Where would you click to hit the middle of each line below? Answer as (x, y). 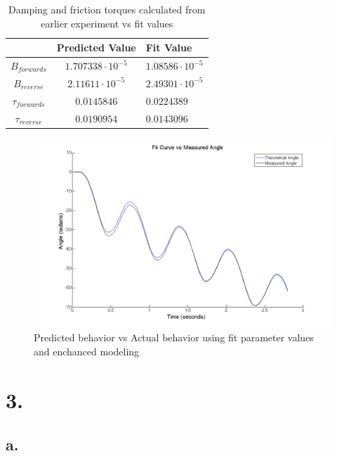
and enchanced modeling (87, 351)
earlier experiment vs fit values (107, 23)
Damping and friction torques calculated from (107, 9)
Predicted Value (96, 47)
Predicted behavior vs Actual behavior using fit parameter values (174, 337)
